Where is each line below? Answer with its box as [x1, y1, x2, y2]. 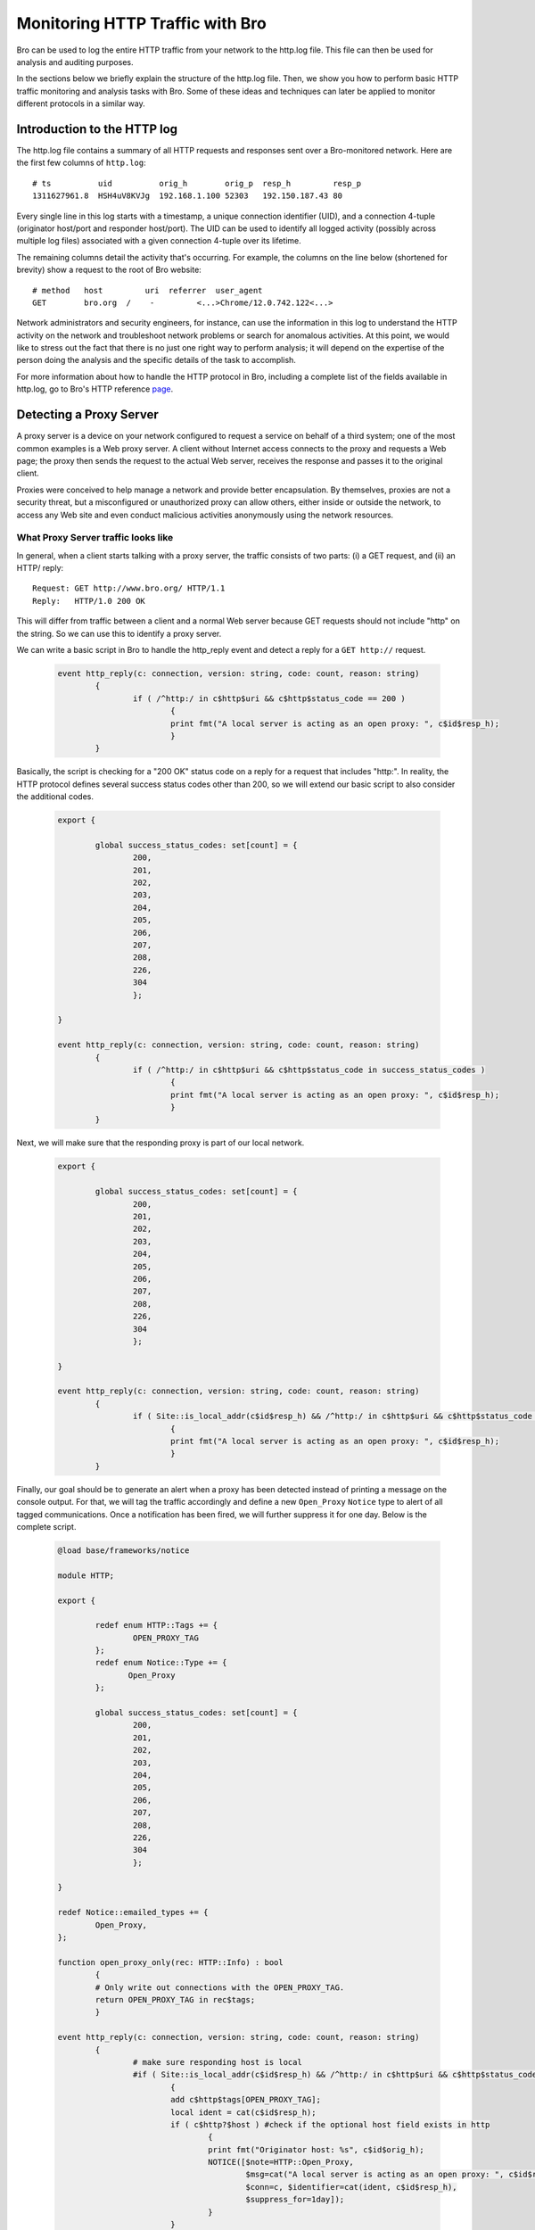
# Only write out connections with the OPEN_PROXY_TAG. [95, 1982, 345, 1993]
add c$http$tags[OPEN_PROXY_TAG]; [169, 2094, 321, 2105]
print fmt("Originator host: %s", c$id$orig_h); [208, 2144, 425, 2154]
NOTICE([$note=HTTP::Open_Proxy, [208, 2157, 354, 2168]
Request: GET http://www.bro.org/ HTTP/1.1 [32, 583, 226, 593]
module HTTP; [57, 1570, 115, 1581]
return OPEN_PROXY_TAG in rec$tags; [95, 1995, 256, 2004]
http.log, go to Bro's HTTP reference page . [16, 384, 174, 394]
